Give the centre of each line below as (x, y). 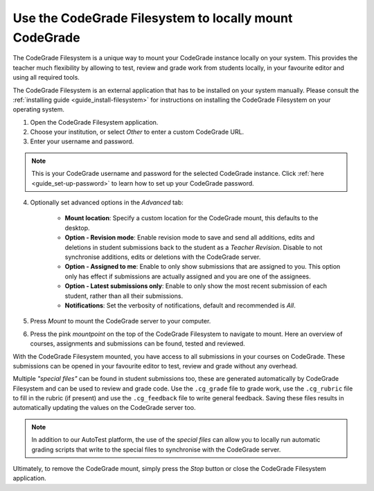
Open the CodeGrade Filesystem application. (94, 122)
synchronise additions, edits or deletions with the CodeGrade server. (163, 257)
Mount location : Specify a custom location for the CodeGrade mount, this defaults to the (192, 218)
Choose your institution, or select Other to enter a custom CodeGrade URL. (137, 132)
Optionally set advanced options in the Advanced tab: (107, 203)
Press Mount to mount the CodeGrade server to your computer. (121, 321)
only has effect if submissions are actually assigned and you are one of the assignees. (188, 276)
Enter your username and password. (82, 141)
